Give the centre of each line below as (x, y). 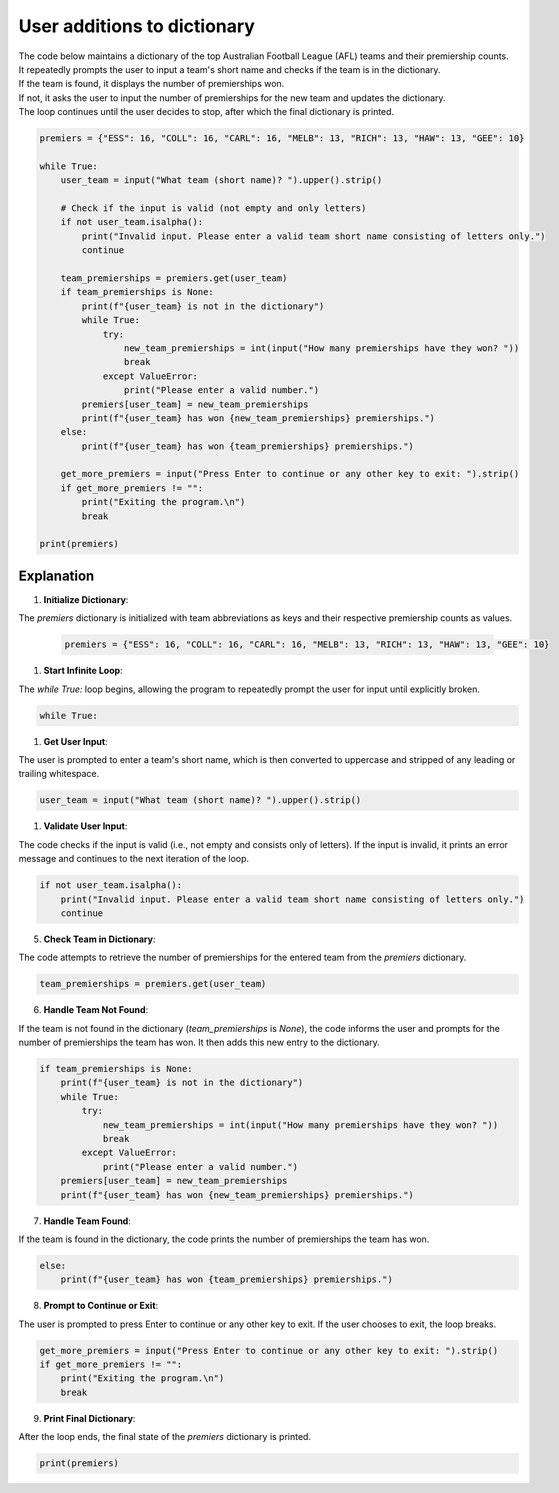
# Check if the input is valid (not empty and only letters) (213, 208)
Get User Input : (76, 741)
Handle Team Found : (87, 1221)
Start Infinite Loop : (83, 671)
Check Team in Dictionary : (99, 939)
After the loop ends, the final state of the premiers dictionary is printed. (165, 1437)
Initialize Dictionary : (86, 599)
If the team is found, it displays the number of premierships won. (151, 84)
